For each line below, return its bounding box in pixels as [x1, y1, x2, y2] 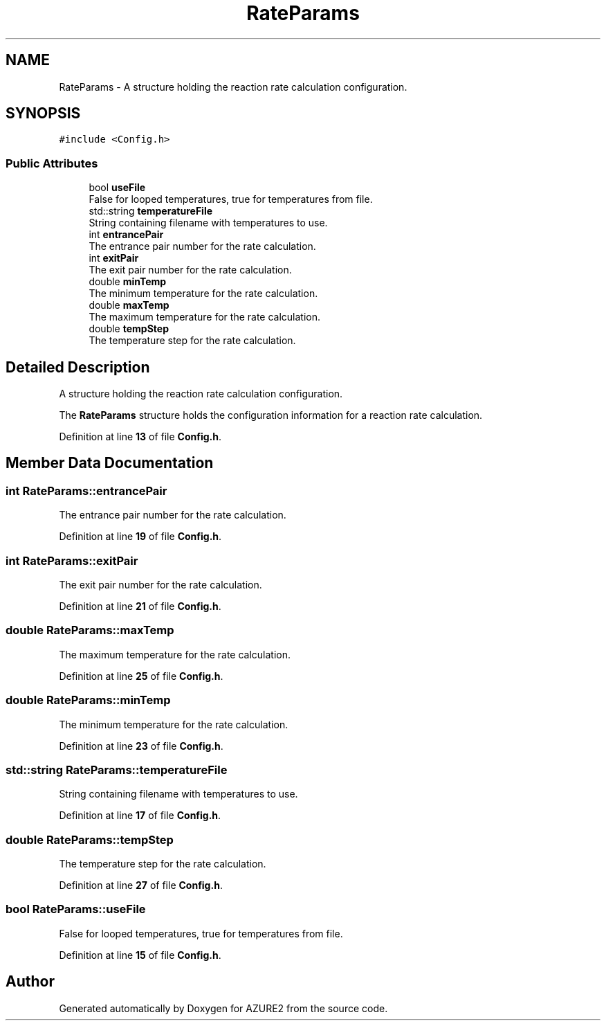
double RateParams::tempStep [6, 832, 174, 847]
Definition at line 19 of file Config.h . [59, 530, 222, 543]
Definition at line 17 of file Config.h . [59, 809, 221, 822]
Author [6, 973, 55, 991]
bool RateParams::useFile [6, 902, 146, 917]
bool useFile [89, 181, 146, 194]
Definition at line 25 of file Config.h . [59, 669, 223, 682]
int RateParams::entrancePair [6, 483, 167, 498]
